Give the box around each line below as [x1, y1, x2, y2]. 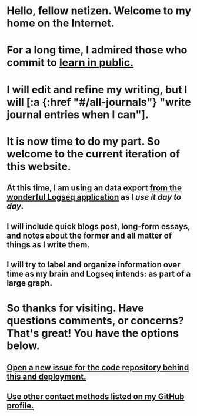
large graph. [6, 278, 52, 288]
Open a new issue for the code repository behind [6, 363, 189, 373]
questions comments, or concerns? [6, 314, 184, 327]
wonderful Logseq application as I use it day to [6, 192, 182, 202]
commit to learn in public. [6, 56, 134, 69]
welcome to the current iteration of [6, 147, 181, 160]
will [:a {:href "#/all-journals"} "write [6, 95, 191, 109]
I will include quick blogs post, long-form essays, [6, 222, 191, 232]
